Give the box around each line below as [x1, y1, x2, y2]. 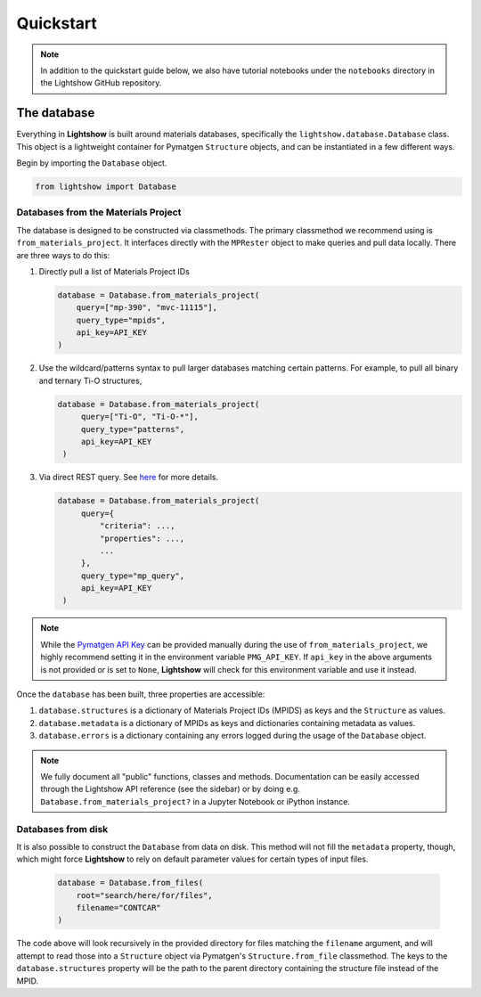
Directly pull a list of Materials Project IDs [38, 266, 191, 276]
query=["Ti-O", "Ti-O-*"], [80, 412, 200, 422]
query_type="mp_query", [80, 570, 185, 581]
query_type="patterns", [80, 424, 185, 434]
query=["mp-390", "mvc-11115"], [76, 303, 218, 313]
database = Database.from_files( [57, 878, 204, 888]
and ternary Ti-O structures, [38, 375, 143, 386]
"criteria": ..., [99, 521, 175, 531]
